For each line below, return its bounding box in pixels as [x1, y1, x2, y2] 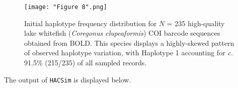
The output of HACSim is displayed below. [4, 74, 131, 84]
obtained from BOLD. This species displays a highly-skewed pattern [24, 37, 234, 48]
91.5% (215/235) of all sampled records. [24, 57, 147, 68]
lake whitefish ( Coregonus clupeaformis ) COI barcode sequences [24, 28, 220, 38]
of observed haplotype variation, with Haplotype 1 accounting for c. [24, 47, 233, 58]
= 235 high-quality [167, 18, 225, 28]
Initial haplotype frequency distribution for [24, 18, 157, 28]
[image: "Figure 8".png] [24, 4, 107, 11]
